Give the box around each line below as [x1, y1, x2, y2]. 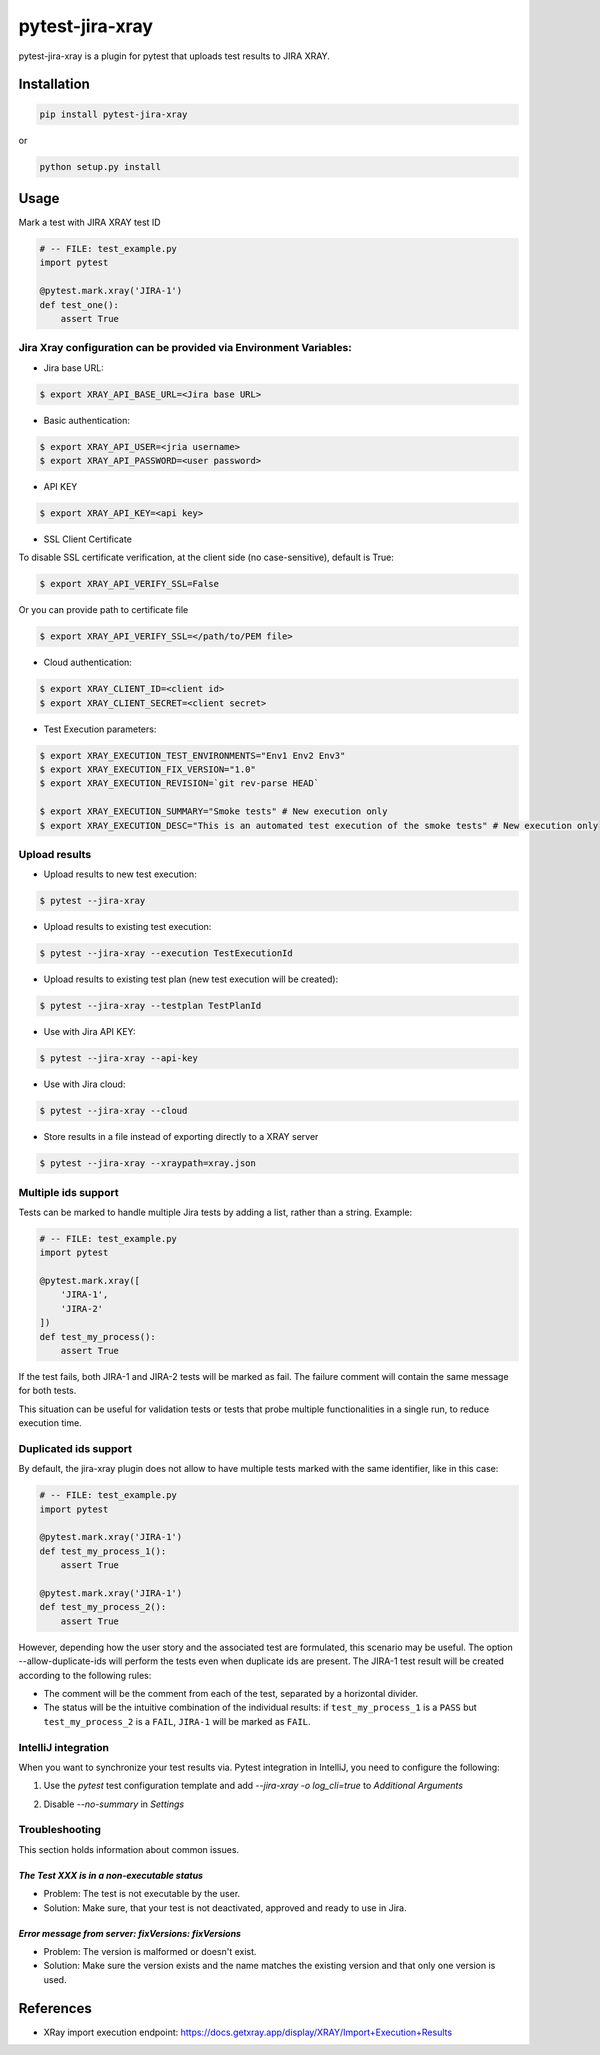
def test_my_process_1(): [39, 1545, 167, 1557]
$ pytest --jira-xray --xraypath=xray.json [39, 1158, 257, 1169]
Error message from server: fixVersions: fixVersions [18, 1927, 242, 1939]
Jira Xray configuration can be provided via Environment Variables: [18, 341, 352, 355]
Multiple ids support [18, 1185, 119, 1199]
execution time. [18, 1417, 82, 1429]
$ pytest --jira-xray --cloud [39, 1105, 188, 1117]
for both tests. [18, 1385, 77, 1397]
